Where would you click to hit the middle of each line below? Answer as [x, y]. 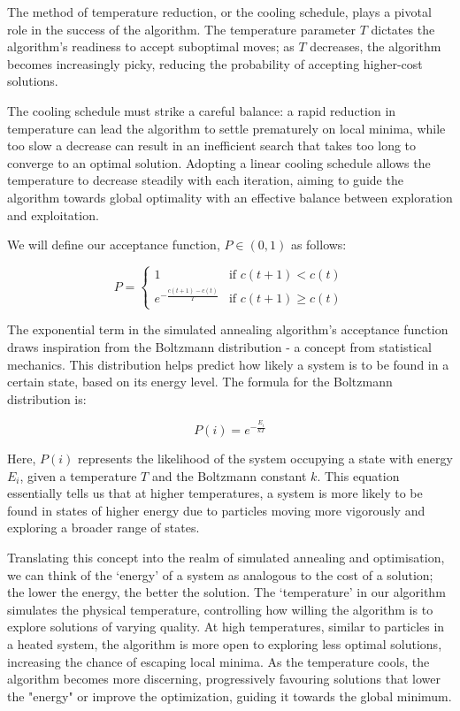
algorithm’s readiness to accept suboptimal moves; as [151, 46]
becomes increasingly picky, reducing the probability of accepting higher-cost [215, 63]
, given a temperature [78, 475]
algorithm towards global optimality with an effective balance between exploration [230, 197]
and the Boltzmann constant [229, 475]
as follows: [318, 245]
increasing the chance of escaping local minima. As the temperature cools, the [218, 661]
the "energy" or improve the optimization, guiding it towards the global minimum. [230, 696]
